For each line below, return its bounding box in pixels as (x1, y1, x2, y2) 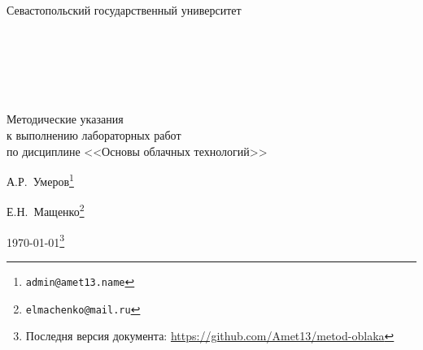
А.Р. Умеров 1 (7, 171, 74, 189)
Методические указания (7, 110, 124, 127)
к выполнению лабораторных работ (7, 126, 181, 143)
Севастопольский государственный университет (7, 2, 242, 18)
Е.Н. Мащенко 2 (7, 201, 85, 220)
